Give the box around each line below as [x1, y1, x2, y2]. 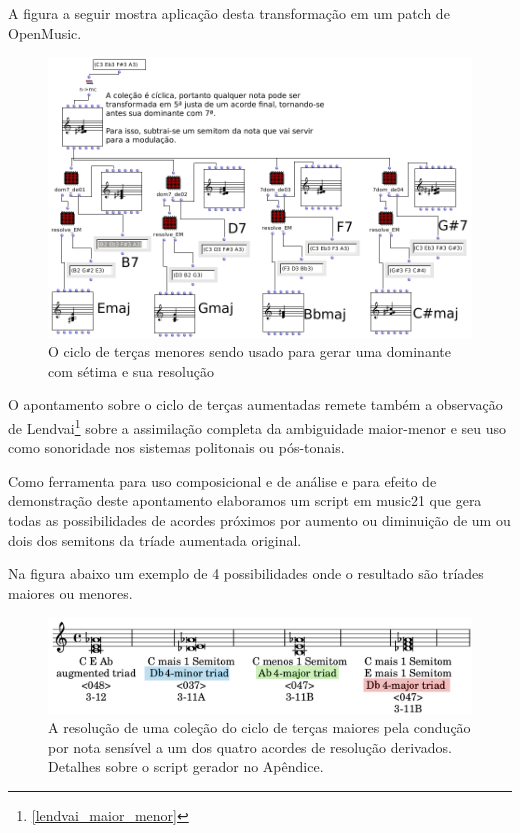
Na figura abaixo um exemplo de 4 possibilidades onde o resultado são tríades [8, 563, 484, 584]
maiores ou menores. [8, 582, 133, 603]
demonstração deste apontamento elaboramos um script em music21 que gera [8, 490, 482, 511]
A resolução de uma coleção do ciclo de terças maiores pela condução [48, 717, 471, 738]
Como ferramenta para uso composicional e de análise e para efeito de [8, 470, 437, 491]
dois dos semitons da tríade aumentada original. [8, 529, 302, 550]
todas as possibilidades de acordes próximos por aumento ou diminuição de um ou [8, 510, 511, 531]
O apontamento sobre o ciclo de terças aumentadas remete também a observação [8, 394, 503, 415]
